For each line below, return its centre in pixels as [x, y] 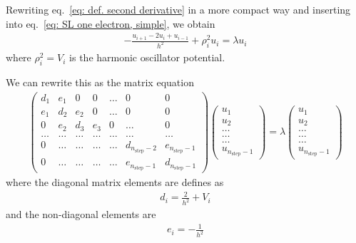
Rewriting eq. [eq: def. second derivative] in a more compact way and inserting [178, 9]
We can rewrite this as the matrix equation [100, 82]
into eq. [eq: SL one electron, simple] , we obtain [111, 23]
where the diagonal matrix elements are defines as [115, 182]
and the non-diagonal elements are [81, 214]
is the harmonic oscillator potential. [147, 57]
